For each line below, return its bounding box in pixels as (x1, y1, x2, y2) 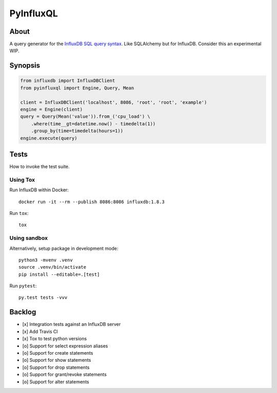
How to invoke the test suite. (9, 164, 70, 170)
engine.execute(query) (20, 135, 77, 141)
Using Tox (9, 176, 35, 183)
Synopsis (9, 61, 41, 70)
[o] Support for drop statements (22, 364, 90, 370)
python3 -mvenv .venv (18, 257, 73, 263)
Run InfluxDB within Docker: (9, 187, 69, 193)
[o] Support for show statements (22, 357, 91, 363)
